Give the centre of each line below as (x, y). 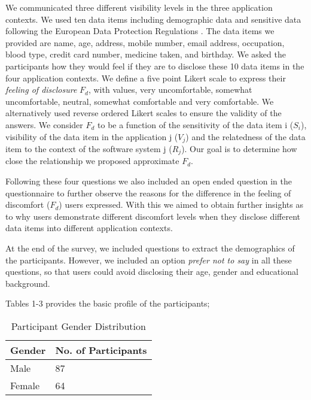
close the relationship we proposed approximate (92, 161)
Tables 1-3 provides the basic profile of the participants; (108, 303)
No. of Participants (101, 350)
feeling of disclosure (41, 90)
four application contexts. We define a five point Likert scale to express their (146, 78)
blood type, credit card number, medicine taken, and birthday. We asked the (146, 54)
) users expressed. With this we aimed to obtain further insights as (181, 204)
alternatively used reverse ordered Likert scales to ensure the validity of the (144, 113)
